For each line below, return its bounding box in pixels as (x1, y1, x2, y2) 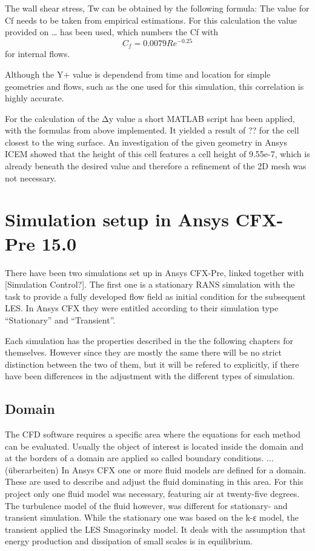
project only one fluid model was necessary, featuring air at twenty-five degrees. (5, 487, 300, 500)
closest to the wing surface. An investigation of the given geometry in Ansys (5, 135, 288, 148)
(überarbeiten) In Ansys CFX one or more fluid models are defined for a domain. (5, 463, 307, 476)
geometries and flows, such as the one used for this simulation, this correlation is (5, 79, 304, 92)
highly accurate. (5, 92, 64, 104)
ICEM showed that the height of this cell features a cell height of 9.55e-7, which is (5, 147, 310, 160)
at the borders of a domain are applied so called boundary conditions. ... (5, 451, 274, 464)
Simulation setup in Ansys (5, 207, 230, 232)
